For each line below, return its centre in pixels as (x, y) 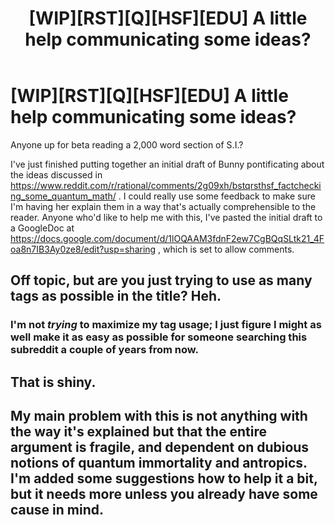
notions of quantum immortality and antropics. (159, 463)
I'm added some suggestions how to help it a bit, (164, 478)
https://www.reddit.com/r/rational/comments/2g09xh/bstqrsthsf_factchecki (166, 185)
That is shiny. (53, 382)
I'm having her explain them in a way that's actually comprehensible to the (163, 206)
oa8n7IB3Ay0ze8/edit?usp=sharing (83, 249)
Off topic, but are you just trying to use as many (161, 280)
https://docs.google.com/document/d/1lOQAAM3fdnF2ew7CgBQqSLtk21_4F (167, 238)
